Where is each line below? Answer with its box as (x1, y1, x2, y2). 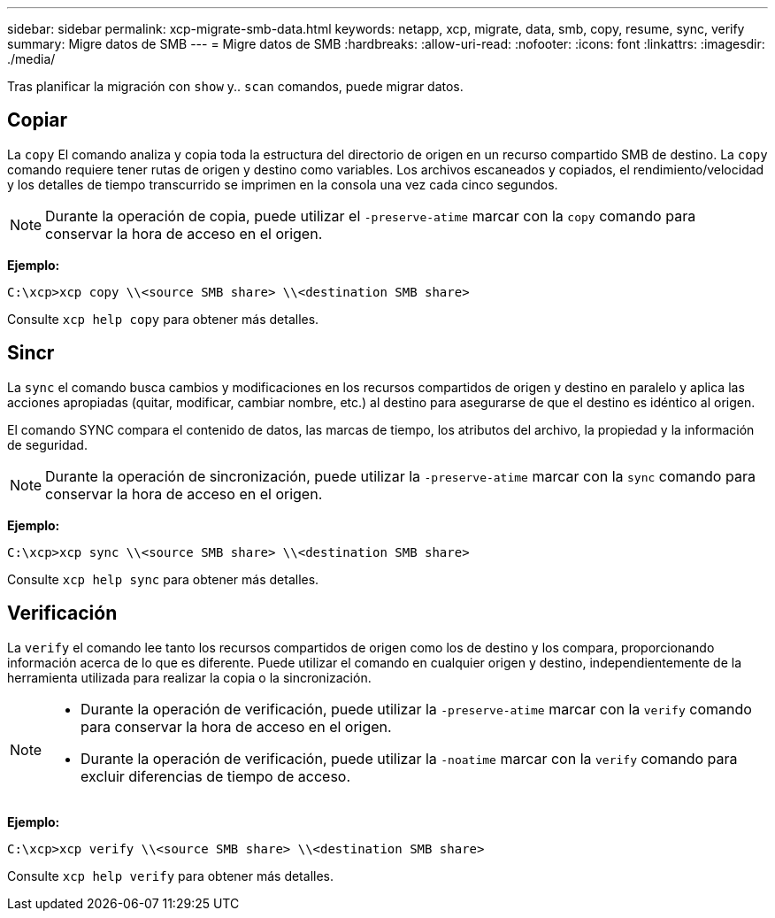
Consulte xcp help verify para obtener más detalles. (7, 868, 334, 883)
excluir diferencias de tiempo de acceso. (81, 767, 351, 785)
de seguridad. (7, 436, 88, 452)
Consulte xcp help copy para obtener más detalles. (7, 311, 319, 327)
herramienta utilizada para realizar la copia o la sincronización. (7, 669, 372, 685)
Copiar (7, 109, 68, 132)
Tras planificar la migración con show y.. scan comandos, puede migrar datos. (7, 79, 464, 94)
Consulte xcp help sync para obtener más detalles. (7, 571, 319, 587)
